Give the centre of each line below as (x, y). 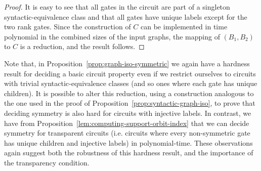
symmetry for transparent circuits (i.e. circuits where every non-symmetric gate (127, 133)
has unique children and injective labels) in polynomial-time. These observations (128, 142)
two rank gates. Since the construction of (68, 27)
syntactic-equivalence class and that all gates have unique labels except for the (126, 16)
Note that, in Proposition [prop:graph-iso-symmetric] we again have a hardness (127, 63)
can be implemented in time (184, 27)
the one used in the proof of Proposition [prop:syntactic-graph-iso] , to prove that (130, 103)
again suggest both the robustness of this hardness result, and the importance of (129, 153)
